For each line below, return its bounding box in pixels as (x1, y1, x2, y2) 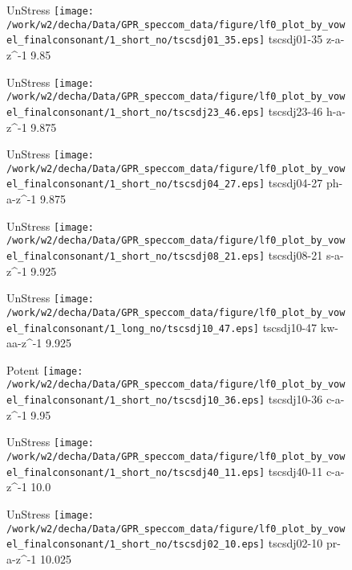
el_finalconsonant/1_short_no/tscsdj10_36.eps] (6, 395, 265, 407)
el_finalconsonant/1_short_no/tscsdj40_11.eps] (6, 466, 265, 478)
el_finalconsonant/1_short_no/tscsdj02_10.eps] (6, 539, 265, 551)
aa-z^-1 (6, 334, 42, 351)
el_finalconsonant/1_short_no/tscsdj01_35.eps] (6, 35, 265, 47)
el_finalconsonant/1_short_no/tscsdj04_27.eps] (6, 178, 265, 191)
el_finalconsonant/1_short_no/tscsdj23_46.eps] (6, 106, 265, 118)
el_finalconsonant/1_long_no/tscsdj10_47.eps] (6, 322, 259, 334)
